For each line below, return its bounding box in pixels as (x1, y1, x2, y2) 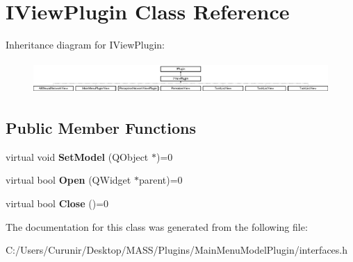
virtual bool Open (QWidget (6, 173, 131, 187)
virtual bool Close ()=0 (6, 195, 109, 210)
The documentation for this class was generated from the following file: (6, 219, 308, 234)
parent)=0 (138, 173, 183, 187)
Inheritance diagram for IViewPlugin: (6, 37, 165, 52)
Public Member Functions (6, 116, 196, 138)
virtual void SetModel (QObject (6, 149, 149, 164)
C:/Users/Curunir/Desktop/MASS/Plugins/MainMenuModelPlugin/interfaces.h (6, 243, 348, 257)
